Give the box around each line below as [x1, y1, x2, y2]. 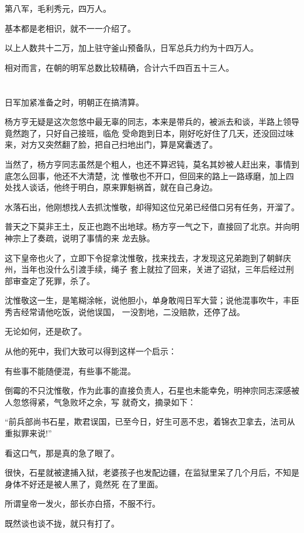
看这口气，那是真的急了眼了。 [5, 446, 119, 459]
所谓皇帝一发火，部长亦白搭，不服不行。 [5, 497, 160, 510]
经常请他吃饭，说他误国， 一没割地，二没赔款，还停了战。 [20, 305, 245, 317]
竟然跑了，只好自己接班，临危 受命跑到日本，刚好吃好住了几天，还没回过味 [5, 127, 294, 139]
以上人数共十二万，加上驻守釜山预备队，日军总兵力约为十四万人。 [5, 42, 258, 54]
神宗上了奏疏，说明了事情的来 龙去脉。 [5, 231, 155, 244]
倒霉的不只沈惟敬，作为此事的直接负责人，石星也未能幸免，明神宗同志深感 [5, 384, 291, 397]
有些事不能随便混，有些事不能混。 [5, 364, 136, 377]
